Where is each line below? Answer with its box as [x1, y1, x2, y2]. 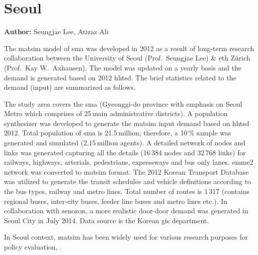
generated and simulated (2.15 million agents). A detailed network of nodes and [4, 137, 246, 148]
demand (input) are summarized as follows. [4, 82, 136, 92]
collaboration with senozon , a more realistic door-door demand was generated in [4, 205, 249, 216]
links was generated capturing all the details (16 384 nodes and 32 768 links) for [4, 147, 246, 157]
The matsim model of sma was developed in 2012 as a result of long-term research [4, 43, 255, 53]
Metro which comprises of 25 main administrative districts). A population [4, 108, 228, 119]
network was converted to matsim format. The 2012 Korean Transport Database [4, 166, 249, 177]
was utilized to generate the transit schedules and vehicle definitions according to [4, 176, 251, 187]
